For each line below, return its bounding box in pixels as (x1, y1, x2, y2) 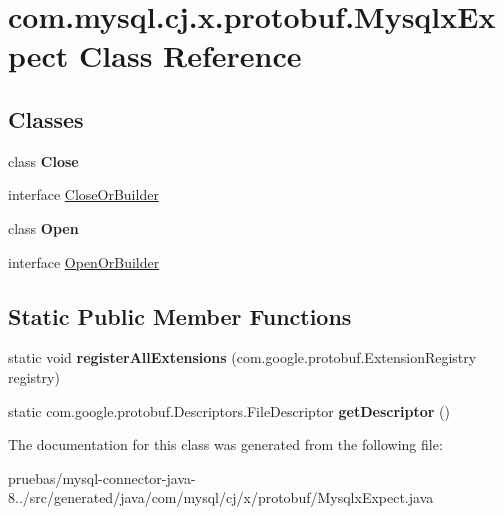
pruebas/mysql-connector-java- (8, 467, 196, 488)
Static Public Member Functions (8, 300, 352, 331)
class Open (8, 217, 79, 238)
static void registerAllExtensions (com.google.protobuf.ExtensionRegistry (8, 347, 477, 368)
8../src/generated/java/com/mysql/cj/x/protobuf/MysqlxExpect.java (8, 487, 434, 508)
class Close (8, 150, 79, 171)
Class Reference (79, 35, 302, 76)
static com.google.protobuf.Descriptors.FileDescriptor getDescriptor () (8, 400, 450, 421)
